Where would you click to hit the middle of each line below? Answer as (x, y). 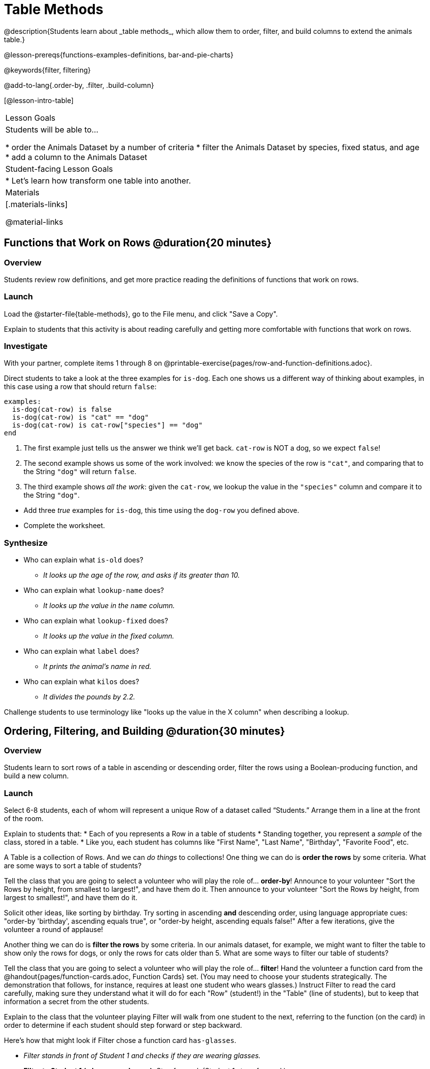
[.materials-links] (37, 204)
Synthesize (26, 543)
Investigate (26, 346)
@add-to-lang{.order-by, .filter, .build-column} (79, 85)
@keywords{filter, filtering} (47, 70)
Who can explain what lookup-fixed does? (96, 621)
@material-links (34, 222)
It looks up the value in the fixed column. (109, 636)
